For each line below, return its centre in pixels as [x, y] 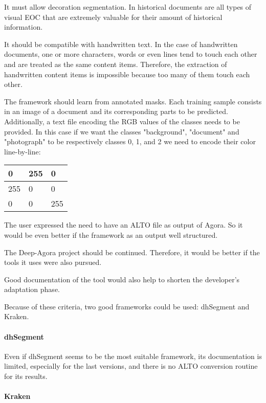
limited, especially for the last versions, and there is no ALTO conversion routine [131, 366]
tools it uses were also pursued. [53, 262]
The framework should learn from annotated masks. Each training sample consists [133, 101]
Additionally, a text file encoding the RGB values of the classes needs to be [122, 121]
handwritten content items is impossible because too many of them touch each [127, 74]
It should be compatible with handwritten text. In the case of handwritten [121, 44]
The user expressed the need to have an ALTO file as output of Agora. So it [124, 225]
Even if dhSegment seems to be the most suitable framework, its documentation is [133, 356]
